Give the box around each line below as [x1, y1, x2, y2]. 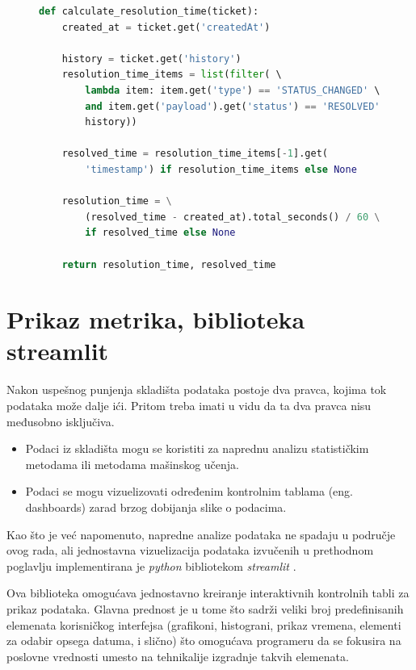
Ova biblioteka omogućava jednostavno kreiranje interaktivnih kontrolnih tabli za [6, 584, 410, 601]
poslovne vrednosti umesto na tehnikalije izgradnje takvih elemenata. [6, 647, 349, 664]
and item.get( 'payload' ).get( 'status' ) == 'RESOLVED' [85, 100, 380, 112]
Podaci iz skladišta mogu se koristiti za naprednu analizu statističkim [25, 440, 369, 457]
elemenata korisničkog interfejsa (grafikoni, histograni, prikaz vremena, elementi [6, 616, 401, 633]
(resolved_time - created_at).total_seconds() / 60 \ [85, 211, 380, 223]
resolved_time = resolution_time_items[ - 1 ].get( [61, 148, 328, 160]
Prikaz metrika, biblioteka [6, 303, 305, 336]
